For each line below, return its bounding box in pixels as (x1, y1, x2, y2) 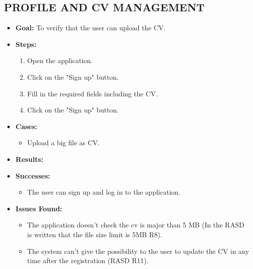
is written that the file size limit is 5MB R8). (27, 229, 162, 239)
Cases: (15, 121, 37, 131)
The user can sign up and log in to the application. (27, 187, 180, 197)
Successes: (15, 170, 51, 180)
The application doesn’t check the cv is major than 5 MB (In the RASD (27, 220, 245, 230)
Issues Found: (15, 203, 62, 213)
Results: (15, 154, 44, 164)
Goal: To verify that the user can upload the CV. (15, 22, 166, 33)
